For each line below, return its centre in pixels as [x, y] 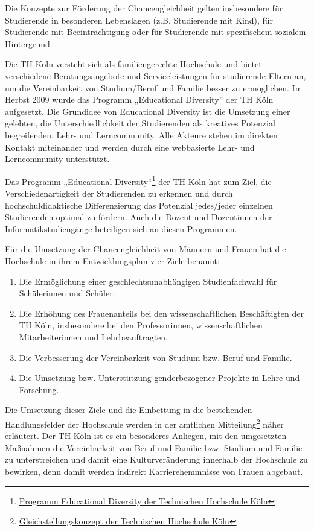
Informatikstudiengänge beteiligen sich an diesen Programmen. [121, 228]
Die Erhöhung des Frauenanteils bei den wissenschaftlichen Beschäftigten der [161, 313]
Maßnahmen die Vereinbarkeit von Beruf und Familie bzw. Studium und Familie [154, 447]
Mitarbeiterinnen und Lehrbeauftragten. [93, 337]
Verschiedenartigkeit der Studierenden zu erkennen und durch [119, 193]
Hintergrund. [29, 43]
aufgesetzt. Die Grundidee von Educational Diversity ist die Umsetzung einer [148, 111]
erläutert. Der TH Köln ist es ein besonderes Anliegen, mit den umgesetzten [146, 436]
